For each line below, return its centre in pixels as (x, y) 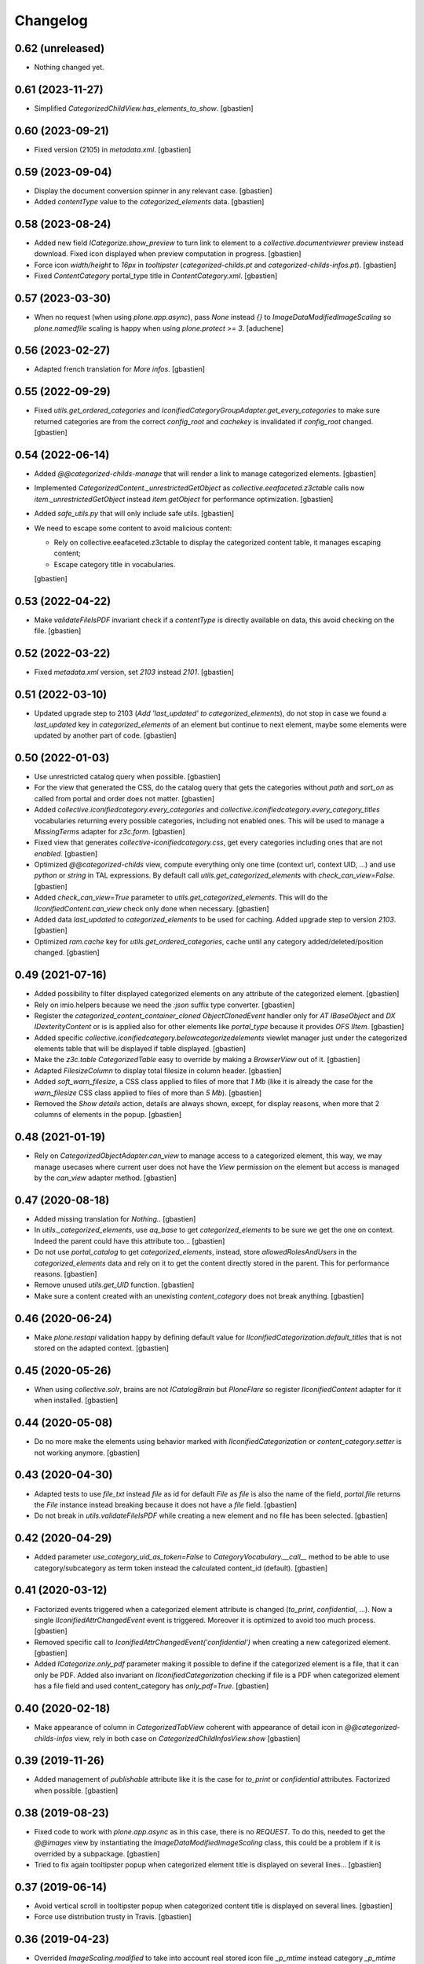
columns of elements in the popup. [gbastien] (108, 1115)
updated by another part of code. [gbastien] (105, 735)
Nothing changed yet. (69, 68)
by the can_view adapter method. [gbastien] (105, 1178)
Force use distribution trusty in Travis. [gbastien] (113, 1917)
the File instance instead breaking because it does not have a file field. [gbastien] (166, 1504)
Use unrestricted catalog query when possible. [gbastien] (128, 776)
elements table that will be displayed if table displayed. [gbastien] (140, 1049)
